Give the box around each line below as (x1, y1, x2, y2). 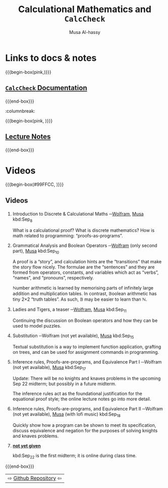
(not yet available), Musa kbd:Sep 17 (12, 364, 86, 372)
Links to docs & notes (5, 52, 97, 64)
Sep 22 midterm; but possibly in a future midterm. (12, 381, 117, 387)
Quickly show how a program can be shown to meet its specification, (12, 422, 156, 428)
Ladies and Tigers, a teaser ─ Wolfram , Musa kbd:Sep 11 (12, 306, 127, 314)
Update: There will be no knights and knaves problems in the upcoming (12, 375, 161, 381)
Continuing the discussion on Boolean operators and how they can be (12, 317, 158, 323)
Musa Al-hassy (69, 29, 101, 35)
